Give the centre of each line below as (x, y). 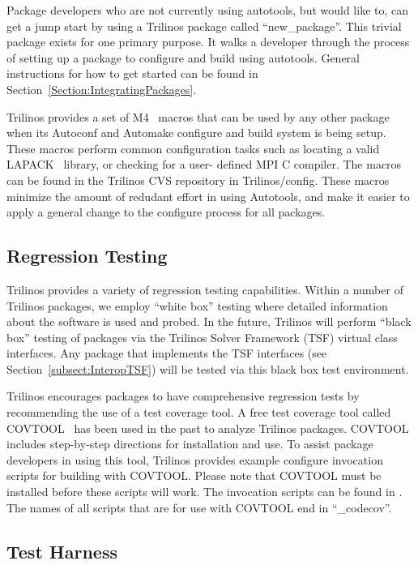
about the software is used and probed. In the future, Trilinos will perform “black (209, 321)
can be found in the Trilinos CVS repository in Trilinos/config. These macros (198, 180)
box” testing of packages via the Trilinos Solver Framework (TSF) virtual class (202, 337)
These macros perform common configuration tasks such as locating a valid (193, 148)
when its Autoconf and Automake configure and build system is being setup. (196, 133)
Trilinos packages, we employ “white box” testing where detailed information (197, 305)
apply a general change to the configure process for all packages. (166, 212)
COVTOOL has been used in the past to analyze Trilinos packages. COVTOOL (208, 428)
